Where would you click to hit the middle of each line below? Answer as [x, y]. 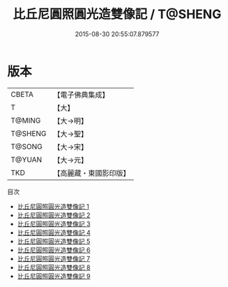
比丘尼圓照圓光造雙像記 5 [54, 241]
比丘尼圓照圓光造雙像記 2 [54, 215]
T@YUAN [26, 160]
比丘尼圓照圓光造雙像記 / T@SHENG [117, 14]
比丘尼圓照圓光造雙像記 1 [53, 206]
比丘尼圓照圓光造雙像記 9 [54, 276]
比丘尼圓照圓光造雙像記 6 [54, 250]
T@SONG [27, 146]
